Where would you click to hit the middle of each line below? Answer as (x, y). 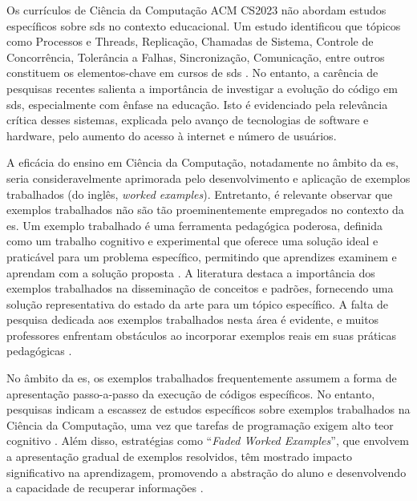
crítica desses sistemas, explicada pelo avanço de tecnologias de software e (188, 120)
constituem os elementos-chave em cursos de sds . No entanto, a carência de (192, 73)
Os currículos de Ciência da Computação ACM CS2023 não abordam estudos (196, 10)
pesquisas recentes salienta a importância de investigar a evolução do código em (202, 88)
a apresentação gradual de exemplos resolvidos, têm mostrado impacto (180, 457)
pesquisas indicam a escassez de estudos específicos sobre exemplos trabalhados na (208, 409)
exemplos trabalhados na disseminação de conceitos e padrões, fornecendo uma (200, 288)
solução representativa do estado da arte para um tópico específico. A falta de (198, 303)
